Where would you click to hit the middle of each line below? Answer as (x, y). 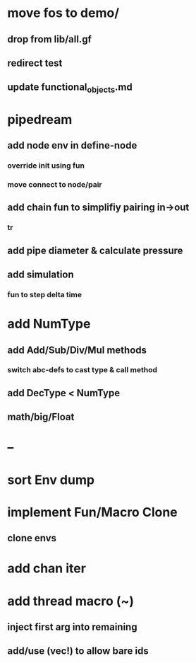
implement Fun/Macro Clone (92, 512)
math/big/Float (41, 417)
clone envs (32, 538)
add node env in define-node (72, 145)
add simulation (41, 275)
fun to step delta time (45, 294)
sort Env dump (51, 480)
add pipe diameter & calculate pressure (95, 250)
